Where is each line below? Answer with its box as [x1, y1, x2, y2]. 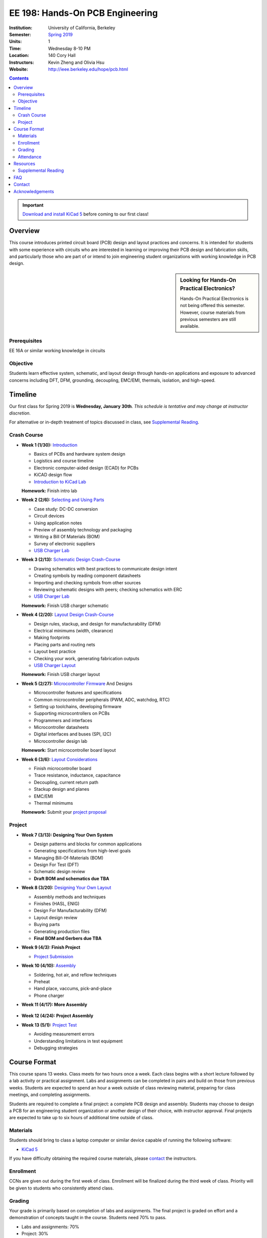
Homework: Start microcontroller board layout [21, 747, 116, 753]
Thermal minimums [34, 800, 73, 806]
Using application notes [34, 520, 83, 526]
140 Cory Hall [48, 52, 76, 58]
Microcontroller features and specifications [34, 690, 122, 696]
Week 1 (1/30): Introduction [21, 442, 78, 448]
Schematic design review [34, 869, 86, 875]
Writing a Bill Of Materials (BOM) [34, 534, 100, 540]
